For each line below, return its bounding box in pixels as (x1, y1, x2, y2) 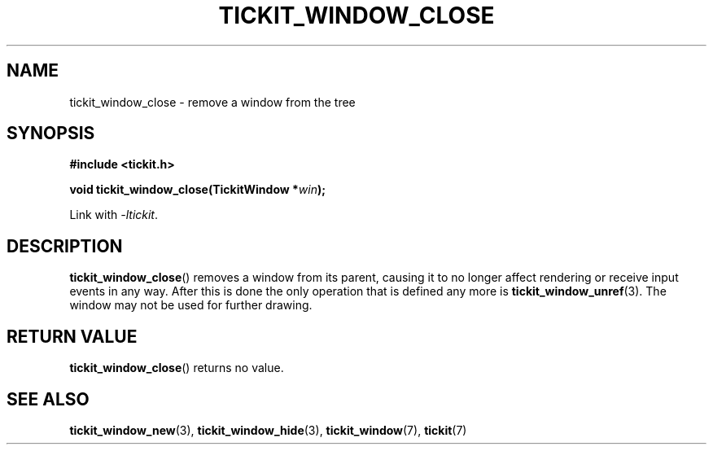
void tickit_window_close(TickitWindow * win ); (69, 182, 326, 197)
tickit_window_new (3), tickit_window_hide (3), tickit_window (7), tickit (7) (69, 423, 467, 437)
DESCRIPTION (7, 235, 123, 256)
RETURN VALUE (7, 326, 138, 347)
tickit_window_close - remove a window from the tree (69, 94, 356, 109)
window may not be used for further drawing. (69, 298, 313, 313)
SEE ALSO (7, 388, 90, 409)
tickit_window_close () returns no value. (69, 361, 284, 375)
